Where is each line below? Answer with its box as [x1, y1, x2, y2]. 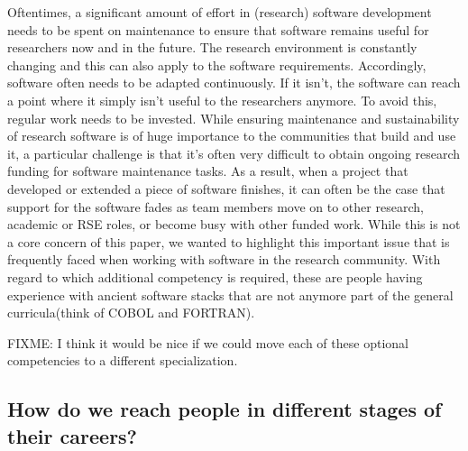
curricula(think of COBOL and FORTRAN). [7, 303, 255, 322]
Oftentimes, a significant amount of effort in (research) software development [7, 3, 432, 21]
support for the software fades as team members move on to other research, [7, 197, 424, 216]
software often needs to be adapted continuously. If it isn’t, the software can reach [7, 73, 461, 92]
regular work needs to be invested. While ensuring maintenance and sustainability [7, 108, 460, 127]
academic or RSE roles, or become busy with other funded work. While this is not [7, 215, 461, 234]
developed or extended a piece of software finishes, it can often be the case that [7, 179, 445, 198]
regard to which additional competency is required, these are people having [7, 267, 423, 286]
